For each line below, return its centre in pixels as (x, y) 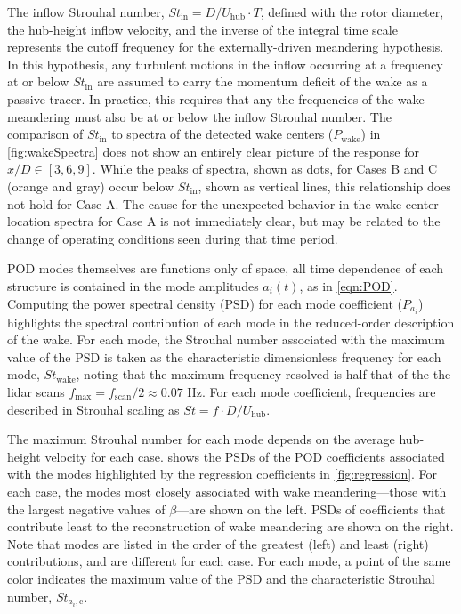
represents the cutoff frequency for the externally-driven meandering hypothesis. (226, 47)
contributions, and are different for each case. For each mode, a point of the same (229, 561)
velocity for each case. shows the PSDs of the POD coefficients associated (245, 456)
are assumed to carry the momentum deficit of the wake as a (263, 81)
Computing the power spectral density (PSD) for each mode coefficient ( (205, 303)
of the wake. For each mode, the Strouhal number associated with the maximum (226, 339)
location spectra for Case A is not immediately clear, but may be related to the (224, 221)
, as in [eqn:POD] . (348, 285)
